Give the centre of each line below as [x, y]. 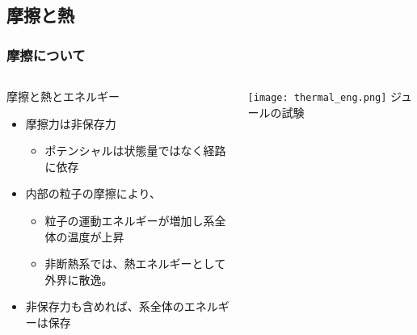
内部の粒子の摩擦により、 [93, 193]
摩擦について [46, 54]
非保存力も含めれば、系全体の [105, 306]
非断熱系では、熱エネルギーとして [135, 264]
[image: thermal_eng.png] [317, 98]
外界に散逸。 [79, 279]
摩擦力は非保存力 [71, 123]
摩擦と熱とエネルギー [63, 96]
